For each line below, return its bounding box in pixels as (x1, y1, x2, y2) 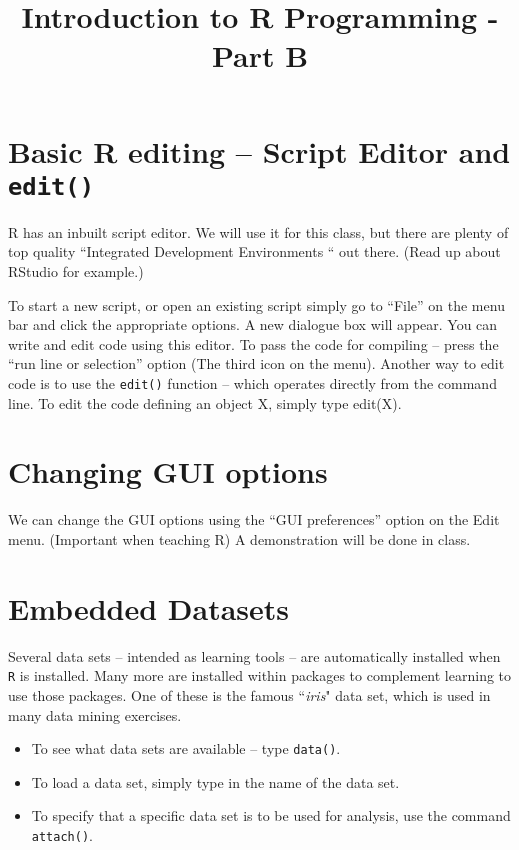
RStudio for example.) (8, 261, 144, 281)
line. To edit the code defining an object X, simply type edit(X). (8, 392, 402, 413)
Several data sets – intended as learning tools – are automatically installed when (8, 645, 501, 666)
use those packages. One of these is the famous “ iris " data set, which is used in (8, 684, 491, 705)
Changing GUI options (8, 451, 328, 492)
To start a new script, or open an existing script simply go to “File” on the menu (8, 294, 505, 315)
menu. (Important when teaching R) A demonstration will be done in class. (8, 528, 471, 549)
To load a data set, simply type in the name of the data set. (31, 771, 400, 792)
